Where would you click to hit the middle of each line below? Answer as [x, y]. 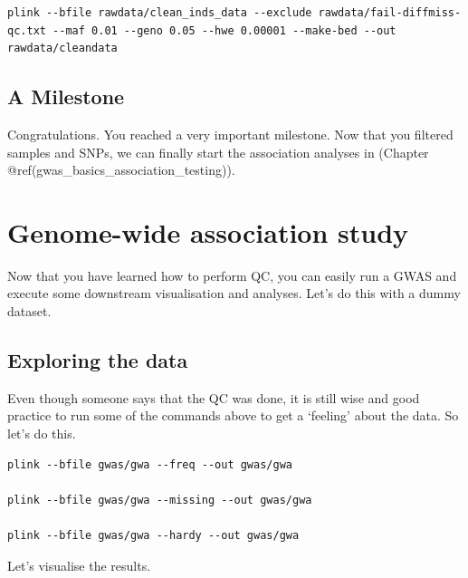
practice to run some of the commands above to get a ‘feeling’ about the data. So [233, 415]
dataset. [29, 311]
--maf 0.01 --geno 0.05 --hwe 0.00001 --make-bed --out [224, 30]
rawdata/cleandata [62, 48]
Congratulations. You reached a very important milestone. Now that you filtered [230, 134]
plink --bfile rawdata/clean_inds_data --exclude [160, 13]
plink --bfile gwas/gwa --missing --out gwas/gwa [160, 500]
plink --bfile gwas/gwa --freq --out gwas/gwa [150, 464]
